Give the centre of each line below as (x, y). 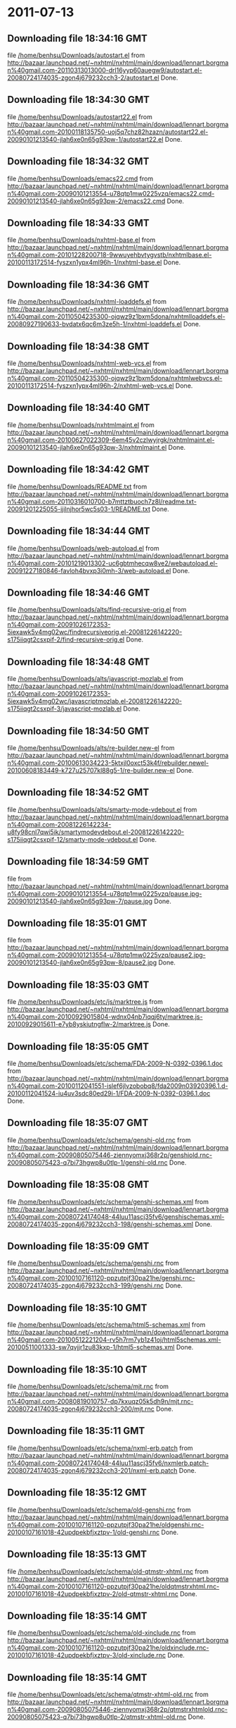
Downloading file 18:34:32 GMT (78, 162)
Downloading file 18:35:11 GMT (76, 1431)
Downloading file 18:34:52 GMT (78, 793)
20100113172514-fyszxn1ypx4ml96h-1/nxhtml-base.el (85, 262)
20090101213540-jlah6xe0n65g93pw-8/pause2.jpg (82, 962)
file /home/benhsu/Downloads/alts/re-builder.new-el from (91, 747)
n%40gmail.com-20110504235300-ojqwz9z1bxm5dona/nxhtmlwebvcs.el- (115, 379)
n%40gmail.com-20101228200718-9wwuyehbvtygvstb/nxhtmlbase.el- (110, 255)
